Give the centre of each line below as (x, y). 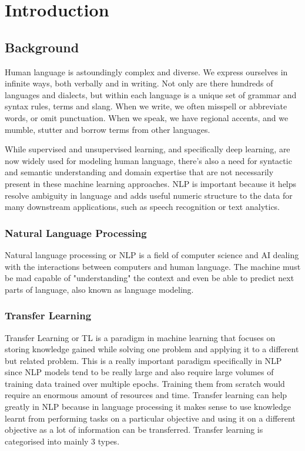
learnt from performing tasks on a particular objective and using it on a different (150, 418)
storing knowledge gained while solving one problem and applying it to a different (152, 349)
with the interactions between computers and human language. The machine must (153, 266)
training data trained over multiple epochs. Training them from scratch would (145, 383)
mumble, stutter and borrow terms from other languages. (108, 129)
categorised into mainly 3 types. (62, 441)
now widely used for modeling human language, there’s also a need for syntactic (148, 160)
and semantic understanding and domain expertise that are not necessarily (139, 172)
